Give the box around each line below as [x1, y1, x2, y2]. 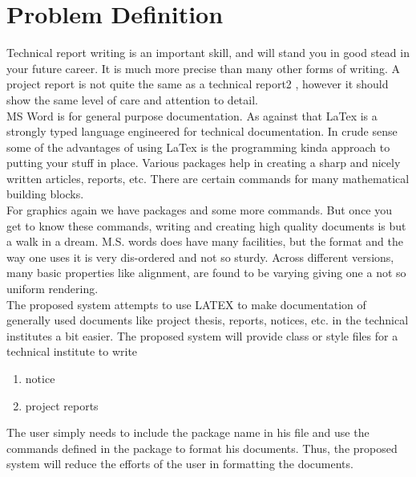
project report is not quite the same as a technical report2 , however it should [6, 75, 389, 92]
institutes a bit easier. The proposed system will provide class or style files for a [6, 327, 398, 344]
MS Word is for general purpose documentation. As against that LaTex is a [6, 107, 378, 124]
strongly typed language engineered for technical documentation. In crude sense [6, 123, 398, 140]
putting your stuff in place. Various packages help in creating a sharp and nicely [6, 154, 401, 171]
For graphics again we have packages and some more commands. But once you [6, 202, 393, 218]
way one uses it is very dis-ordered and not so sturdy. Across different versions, [6, 248, 394, 265]
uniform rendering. [6, 280, 99, 297]
